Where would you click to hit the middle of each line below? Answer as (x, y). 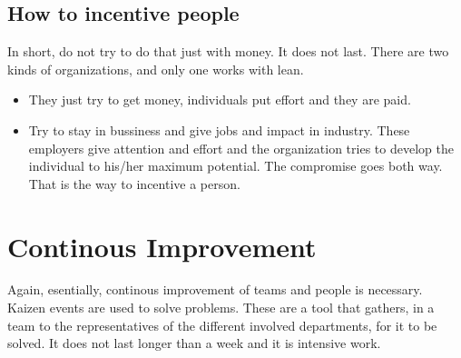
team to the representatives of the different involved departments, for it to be (222, 325)
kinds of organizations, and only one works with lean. (156, 69)
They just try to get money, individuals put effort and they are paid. (220, 99)
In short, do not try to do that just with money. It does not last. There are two (228, 51)
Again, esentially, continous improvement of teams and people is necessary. (215, 289)
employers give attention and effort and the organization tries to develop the (241, 148)
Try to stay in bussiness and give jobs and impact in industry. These (219, 129)
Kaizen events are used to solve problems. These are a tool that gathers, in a (221, 308)
